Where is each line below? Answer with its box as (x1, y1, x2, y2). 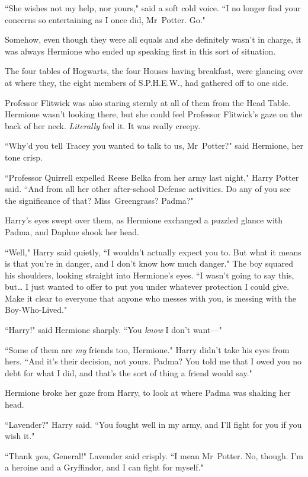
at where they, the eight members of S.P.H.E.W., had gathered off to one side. (5, 76, 288, 88)
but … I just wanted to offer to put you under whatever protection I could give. (5, 280, 290, 293)
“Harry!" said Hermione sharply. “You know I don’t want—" (5, 324, 222, 336)
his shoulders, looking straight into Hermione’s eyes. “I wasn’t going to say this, (5, 268, 294, 281)
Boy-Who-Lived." (5, 303, 68, 316)
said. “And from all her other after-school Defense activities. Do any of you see (5, 183, 291, 195)
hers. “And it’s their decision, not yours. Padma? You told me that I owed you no (5, 355, 302, 367)
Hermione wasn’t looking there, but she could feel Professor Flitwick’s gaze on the (5, 108, 303, 120)
